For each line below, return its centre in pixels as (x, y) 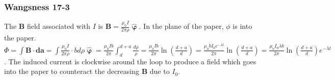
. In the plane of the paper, (181, 26)
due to (160, 71)
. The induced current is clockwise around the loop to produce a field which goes (130, 61)
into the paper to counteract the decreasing (72, 71)
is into (242, 26)
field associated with (59, 26)
